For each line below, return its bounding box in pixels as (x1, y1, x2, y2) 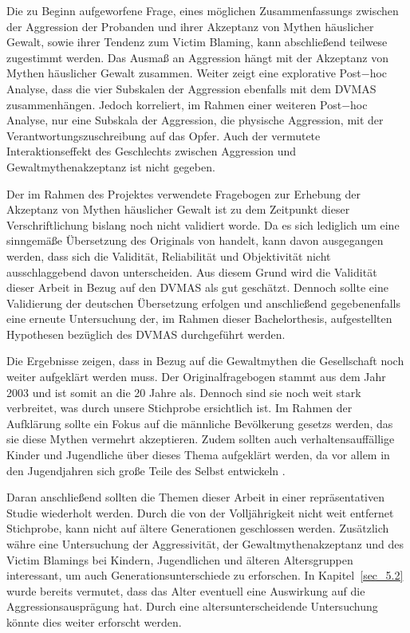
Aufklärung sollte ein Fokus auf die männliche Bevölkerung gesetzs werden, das (6, 415, 393, 431)
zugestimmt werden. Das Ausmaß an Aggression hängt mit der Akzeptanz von (6, 49, 388, 65)
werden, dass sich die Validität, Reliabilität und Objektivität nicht (6, 247, 331, 264)
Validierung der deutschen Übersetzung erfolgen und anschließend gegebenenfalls (6, 294, 401, 311)
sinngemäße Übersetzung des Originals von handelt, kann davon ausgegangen (6, 232, 384, 249)
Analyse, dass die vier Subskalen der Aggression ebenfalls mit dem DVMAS (6, 80, 376, 96)
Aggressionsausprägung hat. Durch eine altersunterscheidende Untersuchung (6, 598, 378, 615)
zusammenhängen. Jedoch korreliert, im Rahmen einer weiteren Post (6, 96, 342, 112)
